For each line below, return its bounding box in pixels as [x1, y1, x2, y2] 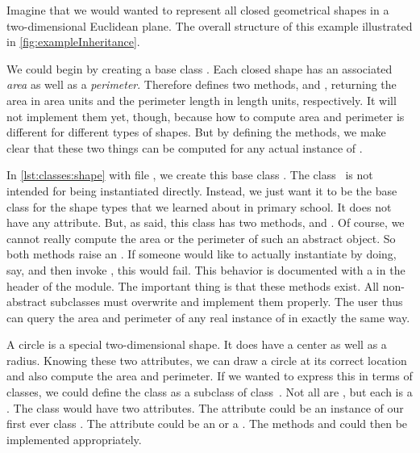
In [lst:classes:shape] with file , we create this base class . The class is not [6, 166, 373, 183]
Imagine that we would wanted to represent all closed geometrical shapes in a [6, 2, 389, 18]
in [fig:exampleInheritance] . [6, 33, 140, 50]
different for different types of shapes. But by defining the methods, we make [6, 124, 386, 141]
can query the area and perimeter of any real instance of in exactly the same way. [6, 308, 410, 325]
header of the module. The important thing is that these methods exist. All [6, 277, 379, 294]
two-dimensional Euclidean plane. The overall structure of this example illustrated [6, 17, 413, 34]
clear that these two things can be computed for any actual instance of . [6, 139, 363, 156]
